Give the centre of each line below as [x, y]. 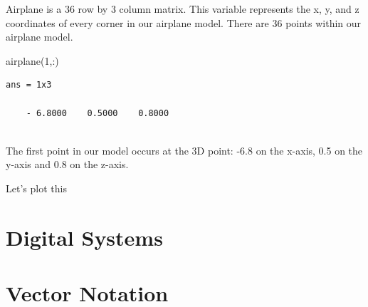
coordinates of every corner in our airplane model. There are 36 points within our [184, 22]
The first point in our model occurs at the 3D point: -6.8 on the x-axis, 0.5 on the [184, 150]
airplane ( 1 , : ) [32, 60]
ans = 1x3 [29, 85]
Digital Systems [84, 237]
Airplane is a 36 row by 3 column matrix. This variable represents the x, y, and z [183, 9]
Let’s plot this [36, 188]
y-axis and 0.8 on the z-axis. [67, 164]
